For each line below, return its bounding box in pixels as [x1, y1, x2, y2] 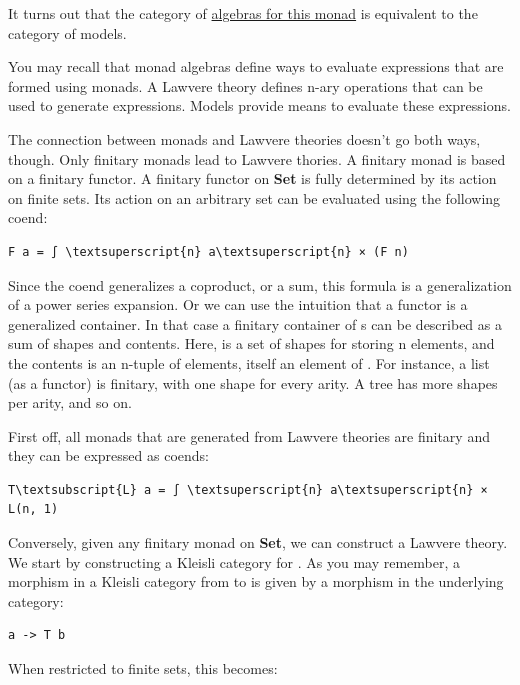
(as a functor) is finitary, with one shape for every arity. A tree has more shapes [8, 372, 498, 393]
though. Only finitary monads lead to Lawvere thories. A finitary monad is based [8, 148, 506, 169]
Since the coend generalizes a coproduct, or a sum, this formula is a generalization [8, 274, 512, 295]
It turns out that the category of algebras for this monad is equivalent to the [8, 3, 478, 23]
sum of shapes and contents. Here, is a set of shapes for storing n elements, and [8, 333, 495, 354]
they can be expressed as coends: [8, 445, 209, 466]
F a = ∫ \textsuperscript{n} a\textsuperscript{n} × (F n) [8, 244, 409, 259]
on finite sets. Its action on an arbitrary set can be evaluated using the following [8, 187, 501, 208]
